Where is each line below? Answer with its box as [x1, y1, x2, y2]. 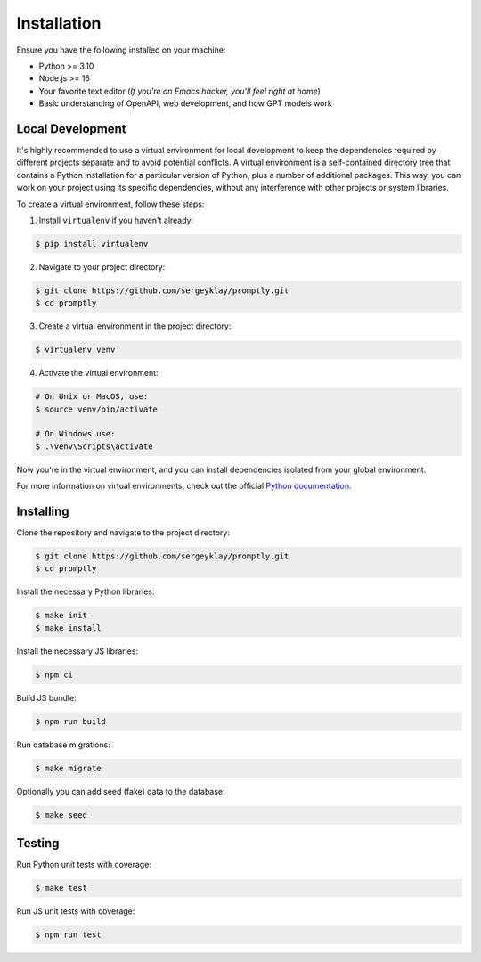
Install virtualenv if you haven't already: [38, 215, 194, 225]
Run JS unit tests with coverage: [16, 906, 135, 917]
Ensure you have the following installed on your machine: [16, 45, 226, 55]
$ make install [35, 623, 102, 632]
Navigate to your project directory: [38, 261, 166, 272]
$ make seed [35, 810, 88, 819]
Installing [16, 504, 70, 518]
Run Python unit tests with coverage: [16, 860, 151, 870]
